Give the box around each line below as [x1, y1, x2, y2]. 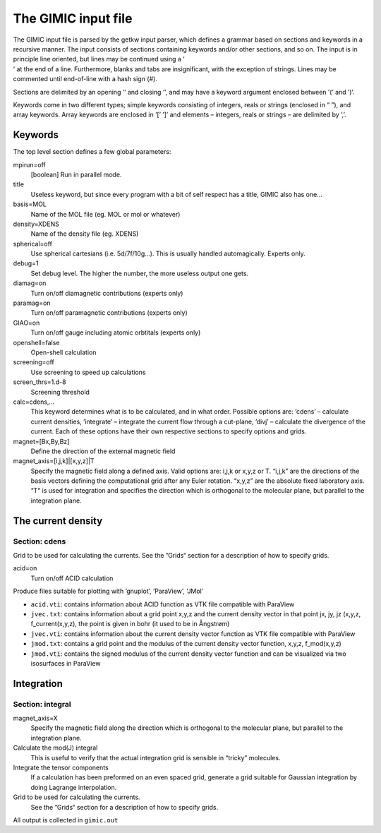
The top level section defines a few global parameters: [13, 148, 171, 156]
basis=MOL [13, 200, 47, 208]
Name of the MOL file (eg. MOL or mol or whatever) [30, 210, 181, 218]
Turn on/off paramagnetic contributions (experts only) [30, 308, 188, 317]
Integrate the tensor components [13, 763, 109, 772]
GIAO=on [13, 318, 40, 327]
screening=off [13, 358, 54, 366]
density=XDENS [13, 220, 60, 228]
